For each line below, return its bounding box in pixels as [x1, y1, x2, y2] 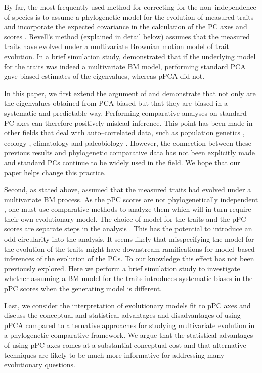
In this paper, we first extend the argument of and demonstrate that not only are [4, 87, 256, 98]
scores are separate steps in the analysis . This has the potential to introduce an [4, 223, 252, 234]
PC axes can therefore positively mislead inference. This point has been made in [4, 117, 253, 128]
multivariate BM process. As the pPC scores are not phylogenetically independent [4, 194, 258, 204]
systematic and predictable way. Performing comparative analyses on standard [4, 107, 247, 118]
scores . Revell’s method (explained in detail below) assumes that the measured [4, 31, 250, 41]
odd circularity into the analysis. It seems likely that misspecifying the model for [4, 234, 254, 244]
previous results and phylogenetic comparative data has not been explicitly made [4, 147, 255, 158]
